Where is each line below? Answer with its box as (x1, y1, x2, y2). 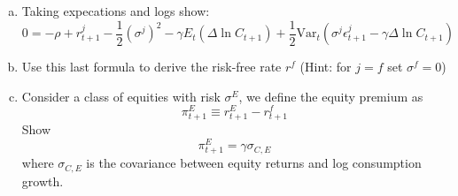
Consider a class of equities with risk (21, 87, 221, 105)
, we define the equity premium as (238, 87, 423, 105)
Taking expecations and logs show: (21, 2, 210, 19)
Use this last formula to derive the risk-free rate (21, 57, 282, 76)
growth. (21, 171, 64, 190)
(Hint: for (299, 57, 352, 76)
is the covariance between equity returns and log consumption (86, 154, 422, 172)
